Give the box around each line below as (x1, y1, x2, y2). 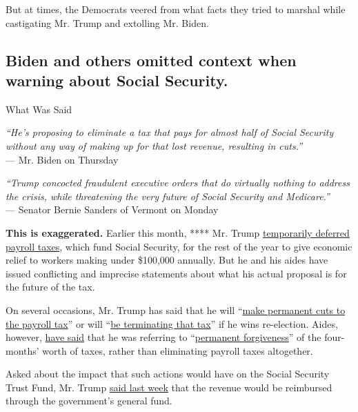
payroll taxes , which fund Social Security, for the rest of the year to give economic (6, 239, 352, 253)
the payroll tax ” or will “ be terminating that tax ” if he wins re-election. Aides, (6, 316, 338, 331)
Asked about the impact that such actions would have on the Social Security (6, 366, 330, 381)
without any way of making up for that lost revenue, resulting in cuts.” (6, 138, 303, 153)
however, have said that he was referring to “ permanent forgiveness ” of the (6, 330, 321, 344)
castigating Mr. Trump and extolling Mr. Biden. (6, 15, 209, 30)
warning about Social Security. (6, 69, 228, 90)
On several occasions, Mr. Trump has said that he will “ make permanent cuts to (6, 302, 346, 317)
